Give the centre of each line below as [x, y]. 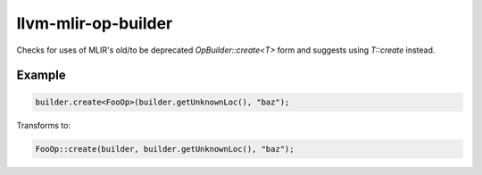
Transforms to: [44, 125]
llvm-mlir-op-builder [95, 23]
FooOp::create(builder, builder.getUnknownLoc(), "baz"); [165, 149]
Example [41, 75]
